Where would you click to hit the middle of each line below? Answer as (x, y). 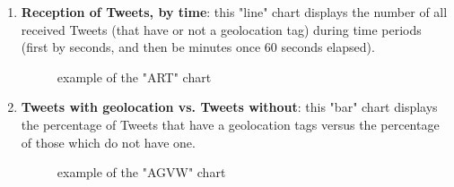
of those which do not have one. (108, 142)
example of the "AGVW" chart (141, 172)
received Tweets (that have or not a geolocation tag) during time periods (221, 29)
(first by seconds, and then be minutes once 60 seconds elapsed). (198, 47)
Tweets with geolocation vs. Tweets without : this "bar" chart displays (229, 107)
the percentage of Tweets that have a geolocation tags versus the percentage (230, 124)
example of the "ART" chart (134, 76)
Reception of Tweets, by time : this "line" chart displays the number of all (234, 12)
